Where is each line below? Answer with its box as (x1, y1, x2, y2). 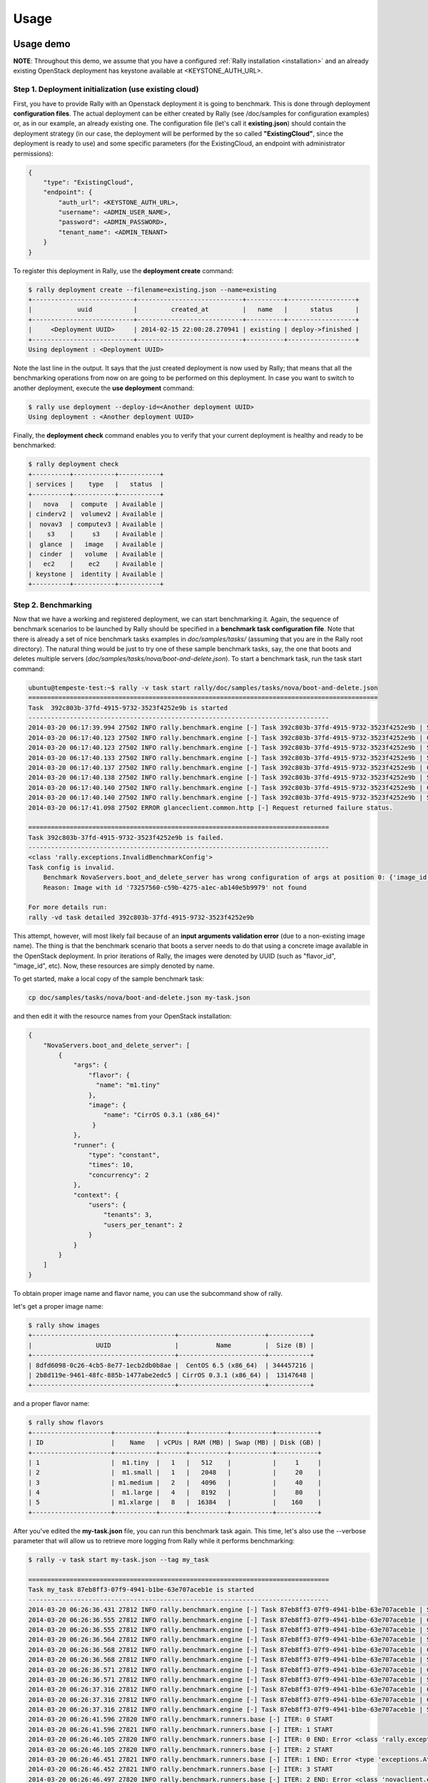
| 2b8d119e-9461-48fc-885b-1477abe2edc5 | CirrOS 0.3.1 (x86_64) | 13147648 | (28, 1371, 315, 1379)
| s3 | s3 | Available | (28, 530, 164, 538)
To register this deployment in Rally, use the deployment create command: (13, 266, 234, 275)
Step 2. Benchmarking (13, 600, 92, 610)
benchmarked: (13, 441, 56, 449)
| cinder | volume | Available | (28, 550, 164, 558)
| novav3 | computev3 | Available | (28, 520, 164, 528)
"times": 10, (88, 1161, 134, 1169)
